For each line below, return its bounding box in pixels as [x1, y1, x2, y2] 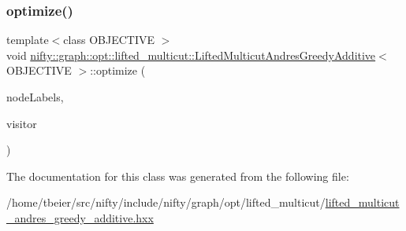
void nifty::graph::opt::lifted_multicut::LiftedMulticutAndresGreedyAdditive [6, 46, 376, 63]
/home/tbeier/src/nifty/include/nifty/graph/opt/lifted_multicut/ [6, 194, 326, 211]
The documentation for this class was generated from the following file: [6, 167, 349, 184]
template [6, 31, 49, 48]
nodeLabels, [6, 89, 64, 104]
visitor [6, 115, 37, 131]
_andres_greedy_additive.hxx [6, 209, 154, 225]
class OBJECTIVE [63, 31, 155, 48]
